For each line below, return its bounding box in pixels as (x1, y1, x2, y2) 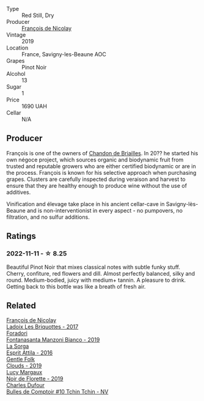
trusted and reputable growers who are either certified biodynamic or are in (6, 162, 197, 170)
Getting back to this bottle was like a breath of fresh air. (6, 282, 146, 290)
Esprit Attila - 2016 (6, 349, 53, 356)
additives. (6, 188, 31, 196)
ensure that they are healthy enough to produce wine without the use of (6, 182, 188, 189)
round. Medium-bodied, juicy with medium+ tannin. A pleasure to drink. (6, 276, 186, 284)
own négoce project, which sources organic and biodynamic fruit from (6, 156, 184, 163)
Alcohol (6, 70, 26, 77)
